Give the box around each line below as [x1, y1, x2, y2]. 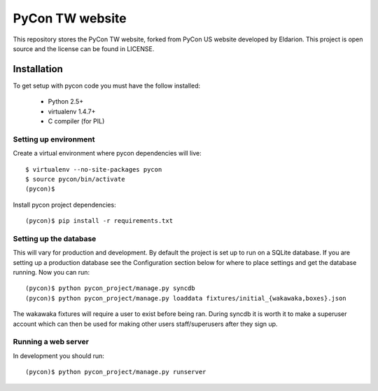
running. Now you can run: [13, 268, 90, 277]
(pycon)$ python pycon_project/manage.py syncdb [25, 284, 195, 292]
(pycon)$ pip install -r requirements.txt [25, 217, 174, 225]
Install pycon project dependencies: [13, 200, 116, 209]
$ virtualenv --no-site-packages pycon [25, 165, 162, 173]
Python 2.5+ [48, 97, 84, 106]
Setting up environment [13, 134, 95, 144]
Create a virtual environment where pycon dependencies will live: [13, 149, 202, 158]
